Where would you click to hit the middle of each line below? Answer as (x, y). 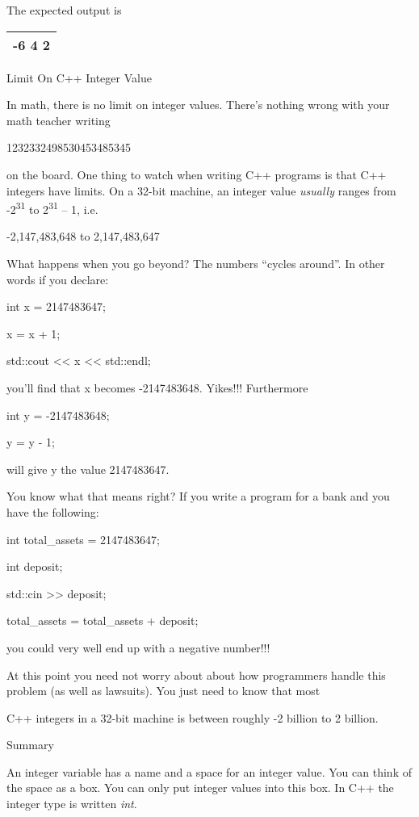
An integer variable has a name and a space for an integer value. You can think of (209, 771)
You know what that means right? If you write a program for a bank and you (198, 496)
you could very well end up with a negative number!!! (138, 647)
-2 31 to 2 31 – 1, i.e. (52, 208)
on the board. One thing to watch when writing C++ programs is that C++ (197, 174)
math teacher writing (59, 120)
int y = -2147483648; (58, 415)
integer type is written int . (72, 804)
